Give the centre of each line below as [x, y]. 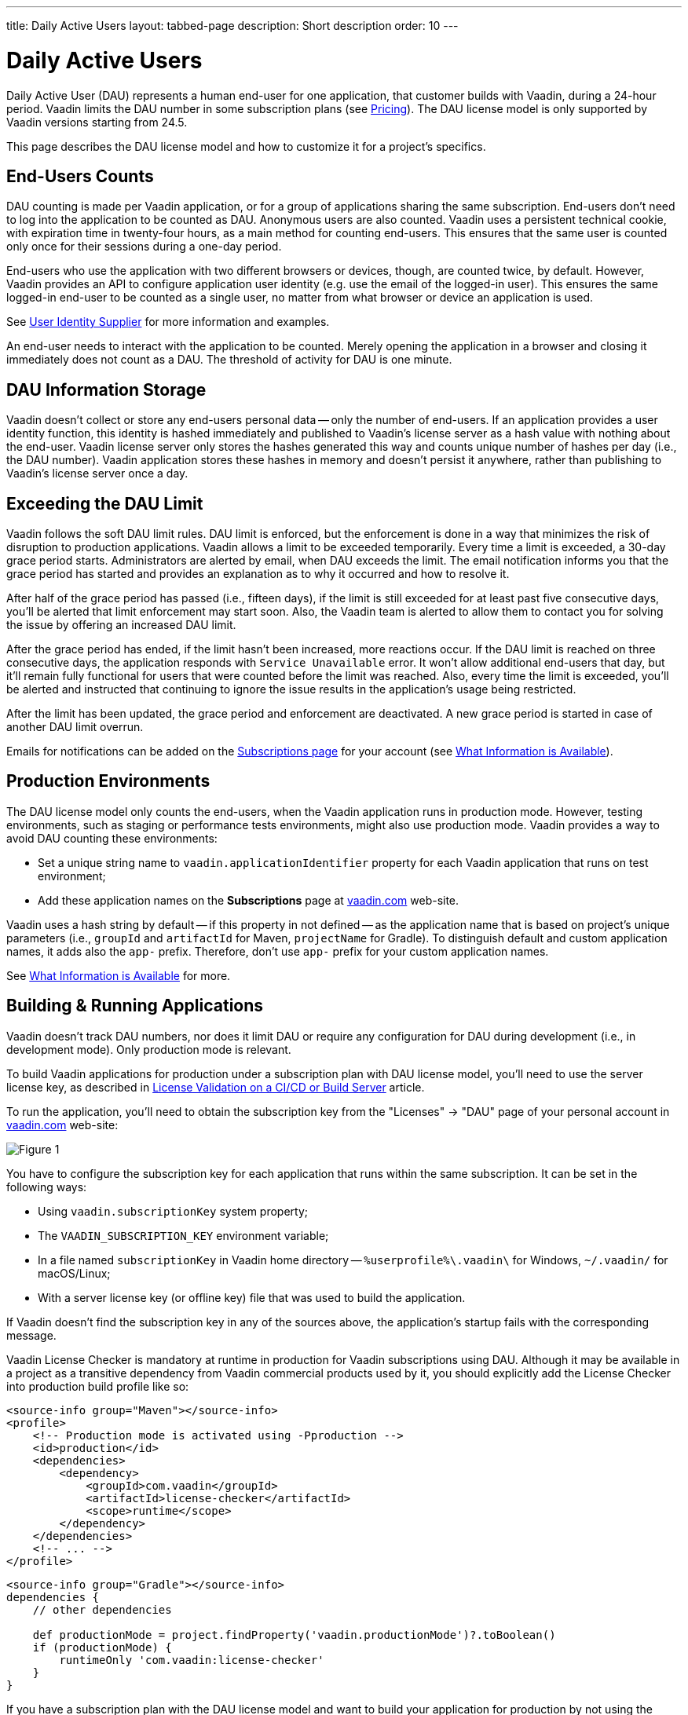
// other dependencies [102, 1609]
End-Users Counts [80, 176]
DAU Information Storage [106, 389]
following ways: [47, 1187]
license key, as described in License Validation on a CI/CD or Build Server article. [216, 1087]
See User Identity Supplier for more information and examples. [168, 322]
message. [31, 1335]
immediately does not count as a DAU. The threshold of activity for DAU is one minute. [229, 360]
